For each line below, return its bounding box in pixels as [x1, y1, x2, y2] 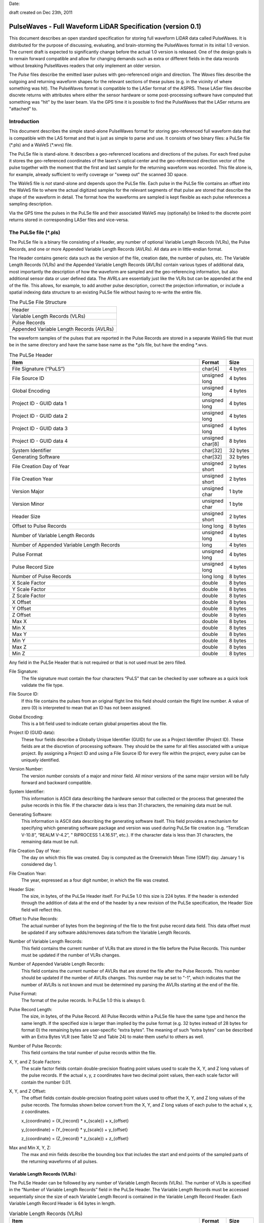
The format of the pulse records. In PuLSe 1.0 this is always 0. [21, 997, 146, 1003]
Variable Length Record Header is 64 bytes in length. [9, 1200, 116, 1206]
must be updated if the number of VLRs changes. [21, 952, 121, 958]
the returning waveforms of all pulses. [21, 1158, 98, 1164]
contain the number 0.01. [21, 1079, 72, 1085]
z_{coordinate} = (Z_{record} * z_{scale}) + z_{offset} [21, 1135, 129, 1142]
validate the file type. [21, 682, 64, 688]
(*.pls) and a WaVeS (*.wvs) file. [9, 142, 73, 148]
